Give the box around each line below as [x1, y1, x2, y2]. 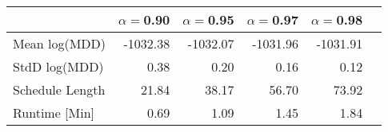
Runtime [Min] [13, 103, 95, 122]
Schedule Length [13, 80, 106, 99]
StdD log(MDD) [13, 57, 104, 76]
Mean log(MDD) [13, 34, 106, 52]
